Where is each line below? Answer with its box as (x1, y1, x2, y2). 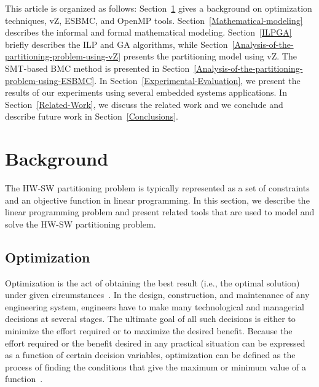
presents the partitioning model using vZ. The (123, 50, 297, 63)
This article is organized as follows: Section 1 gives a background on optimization (5, 2, 312, 14)
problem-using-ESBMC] (5, 74, 95, 86)
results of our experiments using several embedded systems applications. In (5, 86, 287, 99)
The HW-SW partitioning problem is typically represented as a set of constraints (5, 182, 310, 194)
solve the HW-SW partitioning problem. (5, 217, 156, 230)
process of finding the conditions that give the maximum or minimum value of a (5, 360, 306, 373)
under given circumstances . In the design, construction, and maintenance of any (5, 288, 310, 301)
